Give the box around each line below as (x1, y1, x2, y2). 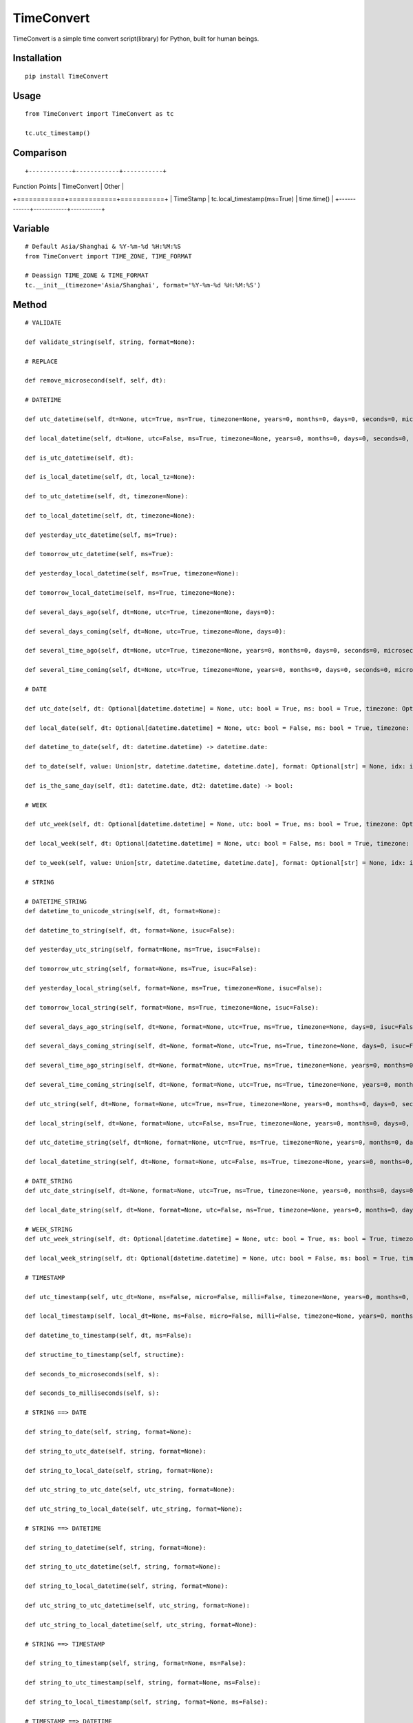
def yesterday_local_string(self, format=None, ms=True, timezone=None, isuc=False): (25, 984, 323, 992)
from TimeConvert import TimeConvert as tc (25, 110, 174, 118)
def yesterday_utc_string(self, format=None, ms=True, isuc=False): (25, 946, 261, 954)
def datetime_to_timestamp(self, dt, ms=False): (25, 1332, 192, 1340)
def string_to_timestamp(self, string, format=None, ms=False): (25, 1660, 247, 1667)
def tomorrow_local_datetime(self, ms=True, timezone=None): (25, 589, 235, 597)
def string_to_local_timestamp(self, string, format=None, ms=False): (25, 1697, 268, 1706)
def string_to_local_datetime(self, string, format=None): (25, 1582, 229, 1590)
